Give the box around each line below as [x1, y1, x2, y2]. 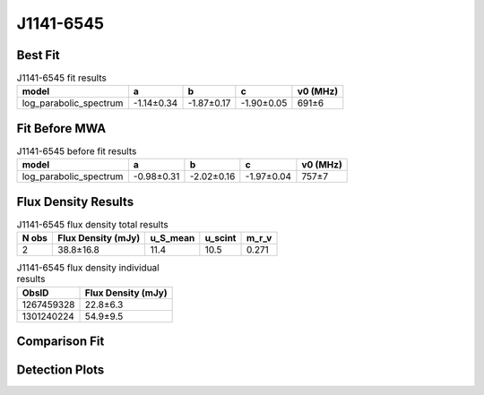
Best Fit [16, 47, 60, 63]
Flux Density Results [16, 193, 134, 210]
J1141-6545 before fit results [16, 145, 137, 158]
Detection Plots [16, 363, 105, 378]
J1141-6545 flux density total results [16, 219, 169, 231]
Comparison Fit [16, 334, 105, 349]
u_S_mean [150, 232, 195, 245]
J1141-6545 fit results [16, 72, 107, 84]
